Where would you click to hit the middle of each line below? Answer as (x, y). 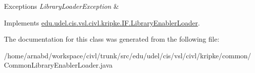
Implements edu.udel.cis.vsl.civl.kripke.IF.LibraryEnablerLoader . (102, 22)
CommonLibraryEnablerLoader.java (58, 65)
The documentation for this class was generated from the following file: (112, 39)
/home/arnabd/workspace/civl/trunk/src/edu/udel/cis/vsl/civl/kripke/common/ (128, 55)
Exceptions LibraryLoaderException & (62, 6)
